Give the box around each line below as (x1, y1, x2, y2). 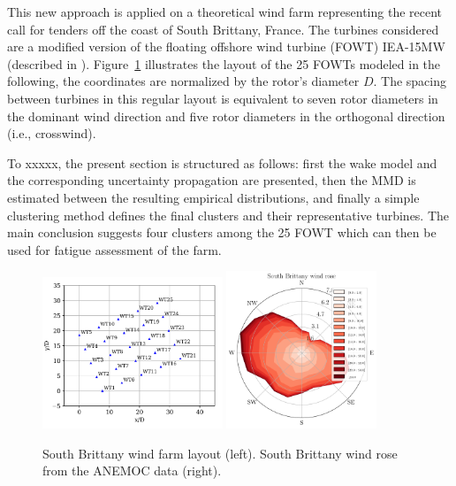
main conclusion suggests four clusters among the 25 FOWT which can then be (7, 223, 437, 242)
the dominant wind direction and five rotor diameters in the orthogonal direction (7, 106, 445, 125)
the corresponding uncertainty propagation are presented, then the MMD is (7, 171, 416, 189)
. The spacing (373, 72, 447, 90)
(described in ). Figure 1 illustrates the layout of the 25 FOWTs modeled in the (7, 54, 441, 73)
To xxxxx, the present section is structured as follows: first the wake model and (7, 153, 437, 172)
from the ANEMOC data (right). (42, 461, 222, 480)
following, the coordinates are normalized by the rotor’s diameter (7, 72, 360, 90)
